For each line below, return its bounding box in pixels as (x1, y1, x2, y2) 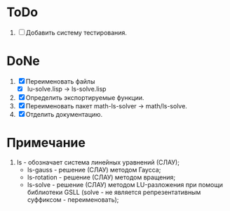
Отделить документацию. (25, 110, 103, 118)
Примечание (6, 135, 86, 151)
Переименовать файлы (25, 77, 95, 85)
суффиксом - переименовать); (27, 195, 119, 204)
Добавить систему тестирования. (25, 28, 128, 37)
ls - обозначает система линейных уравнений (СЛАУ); (16, 158, 180, 166)
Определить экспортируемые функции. (25, 93, 144, 102)
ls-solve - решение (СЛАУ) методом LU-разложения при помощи (27, 180, 224, 188)
